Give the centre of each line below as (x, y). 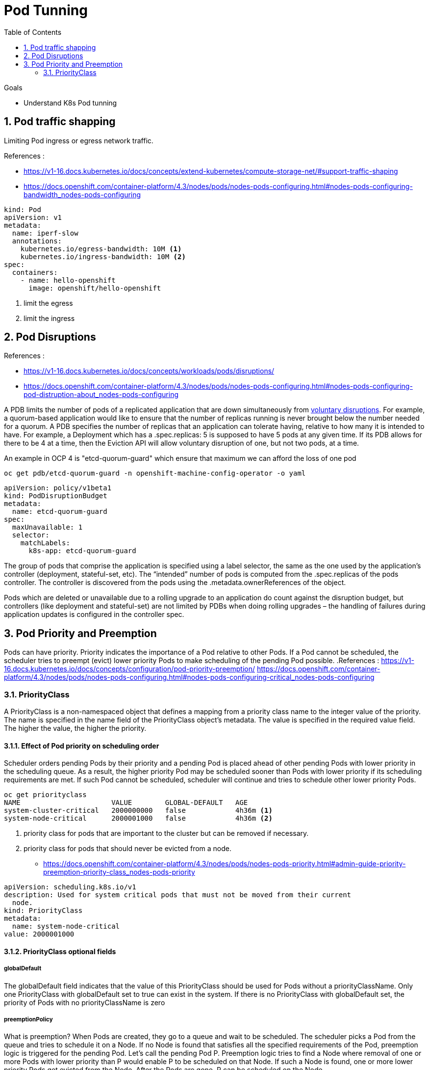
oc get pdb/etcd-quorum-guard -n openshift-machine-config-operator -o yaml (155, 473)
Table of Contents (33, 32)
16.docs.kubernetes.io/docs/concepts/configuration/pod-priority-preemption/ (129, 669)
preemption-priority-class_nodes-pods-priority (119, 872)
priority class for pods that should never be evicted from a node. (128, 849)
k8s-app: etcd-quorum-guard (82, 551)
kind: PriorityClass (43, 911)
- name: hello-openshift (68, 280)
